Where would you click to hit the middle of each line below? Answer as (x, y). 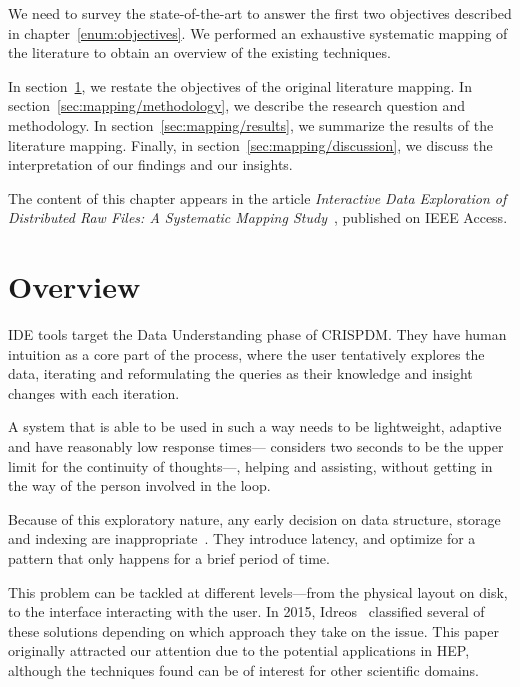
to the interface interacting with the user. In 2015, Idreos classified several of (246, 611)
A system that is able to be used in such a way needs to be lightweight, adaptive (255, 426)
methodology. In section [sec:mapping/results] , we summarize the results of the (251, 124)
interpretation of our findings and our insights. (150, 164)
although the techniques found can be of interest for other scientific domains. (244, 669)
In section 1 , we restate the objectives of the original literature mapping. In (240, 85)
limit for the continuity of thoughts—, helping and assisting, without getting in (250, 465)
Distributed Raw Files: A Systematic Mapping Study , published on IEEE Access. (258, 217)
